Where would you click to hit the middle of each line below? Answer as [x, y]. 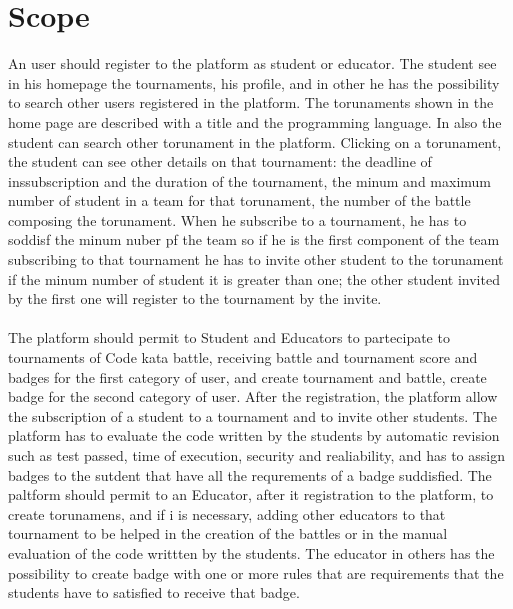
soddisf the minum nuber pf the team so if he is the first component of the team [254, 239]
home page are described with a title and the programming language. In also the [255, 121]
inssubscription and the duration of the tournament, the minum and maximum [250, 180]
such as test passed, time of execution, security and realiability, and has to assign [256, 455]
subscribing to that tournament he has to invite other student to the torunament [256, 259]
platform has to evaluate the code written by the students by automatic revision [254, 435]
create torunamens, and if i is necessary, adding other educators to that [227, 513]
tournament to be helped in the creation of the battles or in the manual [228, 533]
